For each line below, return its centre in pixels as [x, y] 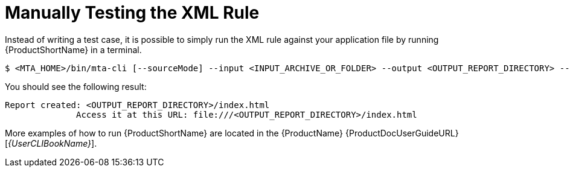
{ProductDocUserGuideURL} [402, 133]
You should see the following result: [76, 86]
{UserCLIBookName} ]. [53, 143]
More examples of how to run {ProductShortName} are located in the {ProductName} [174, 133]
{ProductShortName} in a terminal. [73, 49]
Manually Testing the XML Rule [132, 13]
